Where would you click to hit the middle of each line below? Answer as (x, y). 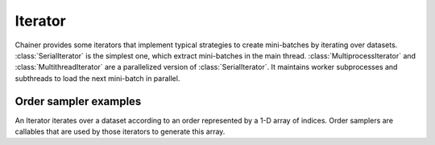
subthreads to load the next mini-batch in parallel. (97, 78)
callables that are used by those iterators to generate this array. (120, 131)
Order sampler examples (78, 101)
